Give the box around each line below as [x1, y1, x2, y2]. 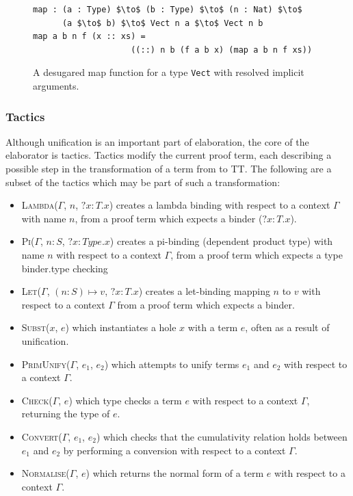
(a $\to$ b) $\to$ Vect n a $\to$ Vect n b [62, 18, 263, 28]
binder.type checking [21, 261, 108, 275]
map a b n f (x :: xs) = [33, 31, 146, 42]
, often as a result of [245, 320, 330, 335]
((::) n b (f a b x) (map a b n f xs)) [131, 44, 313, 55]
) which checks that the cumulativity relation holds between [96, 429, 348, 443]
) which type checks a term [68, 393, 182, 407]
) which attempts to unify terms [104, 356, 239, 371]
